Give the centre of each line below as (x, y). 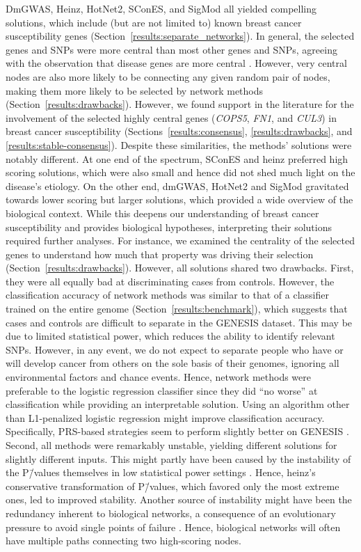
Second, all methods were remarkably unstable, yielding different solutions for (171, 445)
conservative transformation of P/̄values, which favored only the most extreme (173, 486)
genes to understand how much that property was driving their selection (160, 254)
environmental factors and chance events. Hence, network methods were (158, 377)
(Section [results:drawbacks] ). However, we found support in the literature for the (180, 104)
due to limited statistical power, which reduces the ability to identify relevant (170, 336)
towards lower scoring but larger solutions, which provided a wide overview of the (179, 199)
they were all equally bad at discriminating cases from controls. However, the (170, 281)
